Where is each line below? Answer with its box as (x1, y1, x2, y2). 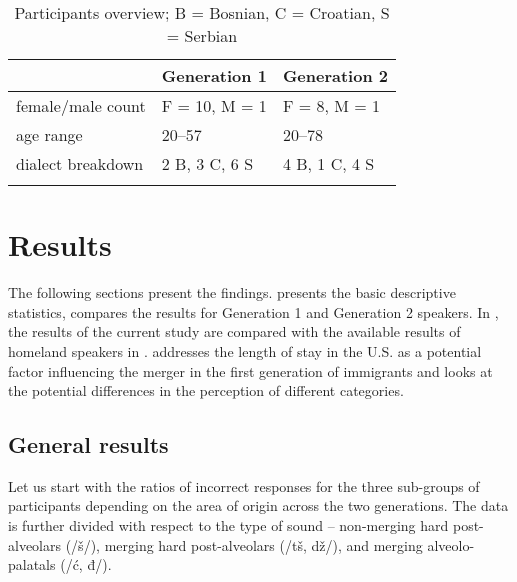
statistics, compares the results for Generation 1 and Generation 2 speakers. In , (8, 301, 499, 322)
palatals (8, 554, 56, 575)
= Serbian (166, 24, 238, 47)
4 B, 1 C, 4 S (282, 152, 375, 175)
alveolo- (427, 534, 475, 555)
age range (16, 123, 83, 146)
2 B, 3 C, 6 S (161, 152, 254, 175)
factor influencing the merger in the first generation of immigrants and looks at (8, 360, 493, 381)
